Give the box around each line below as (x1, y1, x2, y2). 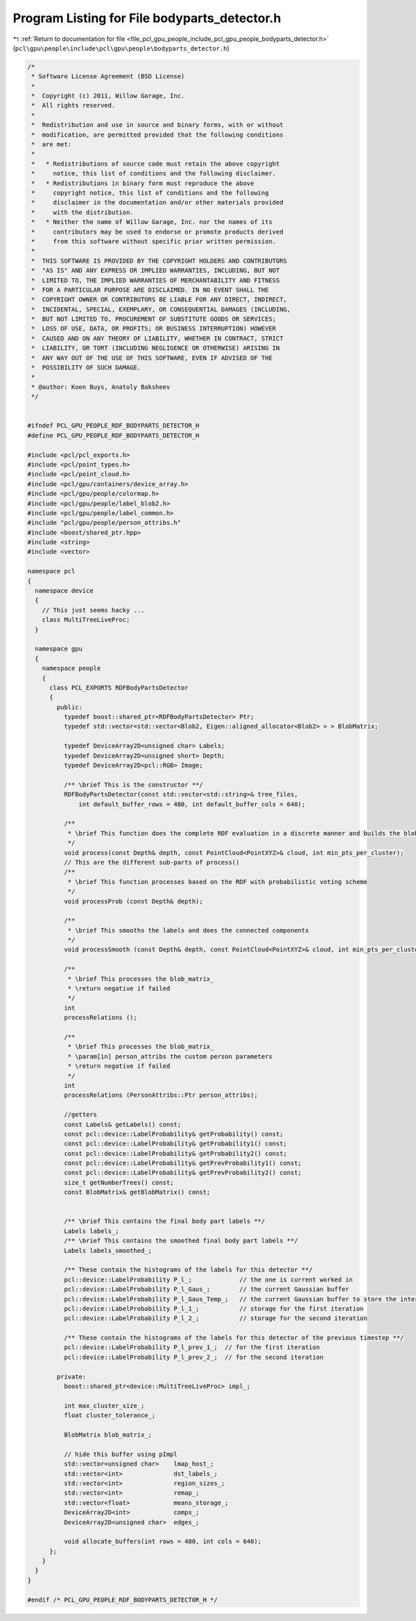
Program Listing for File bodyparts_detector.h (12, 10, 281, 26)
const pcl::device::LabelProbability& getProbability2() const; (63, 1150, 288, 1157)
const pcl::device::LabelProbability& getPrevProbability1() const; (63, 1159, 302, 1168)
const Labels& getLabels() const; (63, 1120, 182, 1128)
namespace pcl (27, 567, 76, 575)
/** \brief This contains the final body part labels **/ (63, 1217, 266, 1225)
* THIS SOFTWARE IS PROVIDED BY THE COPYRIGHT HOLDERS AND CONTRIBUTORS (31, 257, 288, 265)
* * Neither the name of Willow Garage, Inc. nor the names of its (31, 218, 273, 226)
